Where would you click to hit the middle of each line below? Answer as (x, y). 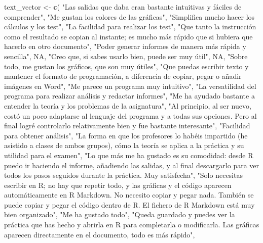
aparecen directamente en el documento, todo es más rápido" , (100, 234)
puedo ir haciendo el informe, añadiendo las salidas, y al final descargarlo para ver (132, 165)
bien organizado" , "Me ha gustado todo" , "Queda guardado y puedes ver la (120, 214)
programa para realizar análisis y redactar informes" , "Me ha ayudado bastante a (129, 96)
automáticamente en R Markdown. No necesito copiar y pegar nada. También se (129, 195)
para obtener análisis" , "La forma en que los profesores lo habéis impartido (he (126, 135)
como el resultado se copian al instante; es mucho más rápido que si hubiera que (128, 36)
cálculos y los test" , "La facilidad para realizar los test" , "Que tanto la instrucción (130, 27)
